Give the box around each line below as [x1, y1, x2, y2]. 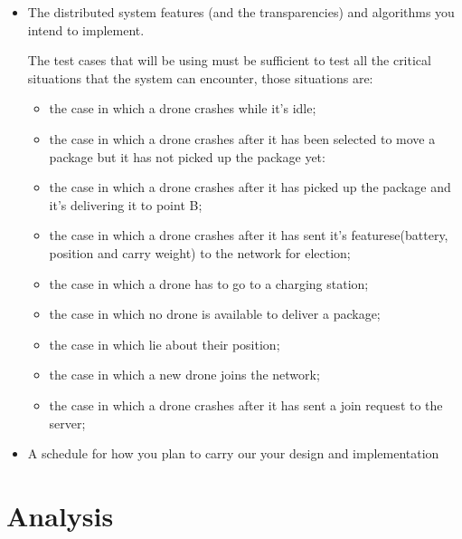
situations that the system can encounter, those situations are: [27, 68, 373, 87]
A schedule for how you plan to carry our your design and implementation [27, 444, 439, 463]
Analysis [6, 496, 114, 534]
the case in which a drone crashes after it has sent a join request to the [49, 395, 443, 414]
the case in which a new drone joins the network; [49, 365, 320, 384]
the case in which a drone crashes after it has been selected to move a [49, 129, 436, 148]
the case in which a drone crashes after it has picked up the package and [49, 178, 451, 197]
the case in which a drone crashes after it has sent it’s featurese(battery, [49, 226, 448, 245]
